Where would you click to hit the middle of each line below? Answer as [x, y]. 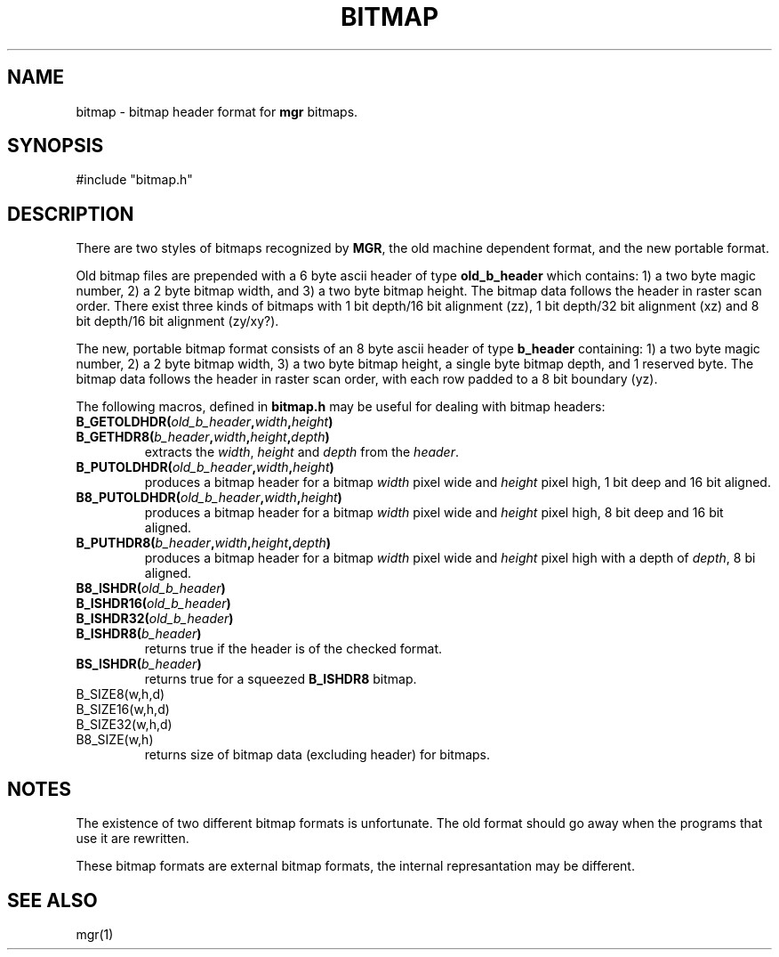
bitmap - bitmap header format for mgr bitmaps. [217, 111]
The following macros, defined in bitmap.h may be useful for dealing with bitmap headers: [341, 407]
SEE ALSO [52, 900]
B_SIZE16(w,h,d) [123, 710]
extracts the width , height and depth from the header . [302, 452]
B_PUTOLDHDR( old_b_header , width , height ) [205, 467]
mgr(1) [95, 934]
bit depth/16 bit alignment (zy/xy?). [177, 321]
